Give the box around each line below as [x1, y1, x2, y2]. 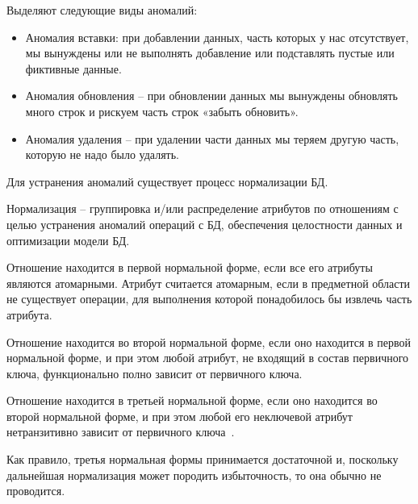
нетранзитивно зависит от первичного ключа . [6, 423, 235, 440]
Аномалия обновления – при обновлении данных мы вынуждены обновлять [25, 87, 399, 104]
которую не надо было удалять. [25, 146, 180, 163]
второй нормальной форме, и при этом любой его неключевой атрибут [6, 407, 353, 424]
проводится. [6, 482, 65, 499]
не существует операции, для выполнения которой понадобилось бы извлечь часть [6, 290, 412, 307]
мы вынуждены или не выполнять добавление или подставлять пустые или [25, 44, 395, 61]
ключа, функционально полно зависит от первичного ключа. [6, 364, 303, 381]
